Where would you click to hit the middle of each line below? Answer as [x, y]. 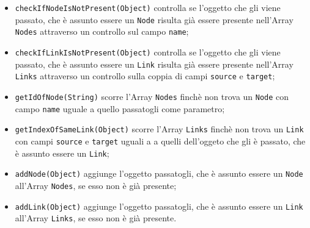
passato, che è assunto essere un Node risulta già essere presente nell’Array [154, 19]
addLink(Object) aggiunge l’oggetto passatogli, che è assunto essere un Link [159, 206]
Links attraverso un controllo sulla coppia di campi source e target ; [145, 76]
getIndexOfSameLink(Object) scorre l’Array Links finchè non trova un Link [159, 129]
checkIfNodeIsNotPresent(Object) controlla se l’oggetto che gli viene [148, 7]
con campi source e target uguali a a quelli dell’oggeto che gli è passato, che [160, 141]
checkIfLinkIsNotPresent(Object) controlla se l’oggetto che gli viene [148, 52]
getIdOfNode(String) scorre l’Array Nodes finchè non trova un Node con [152, 96]
